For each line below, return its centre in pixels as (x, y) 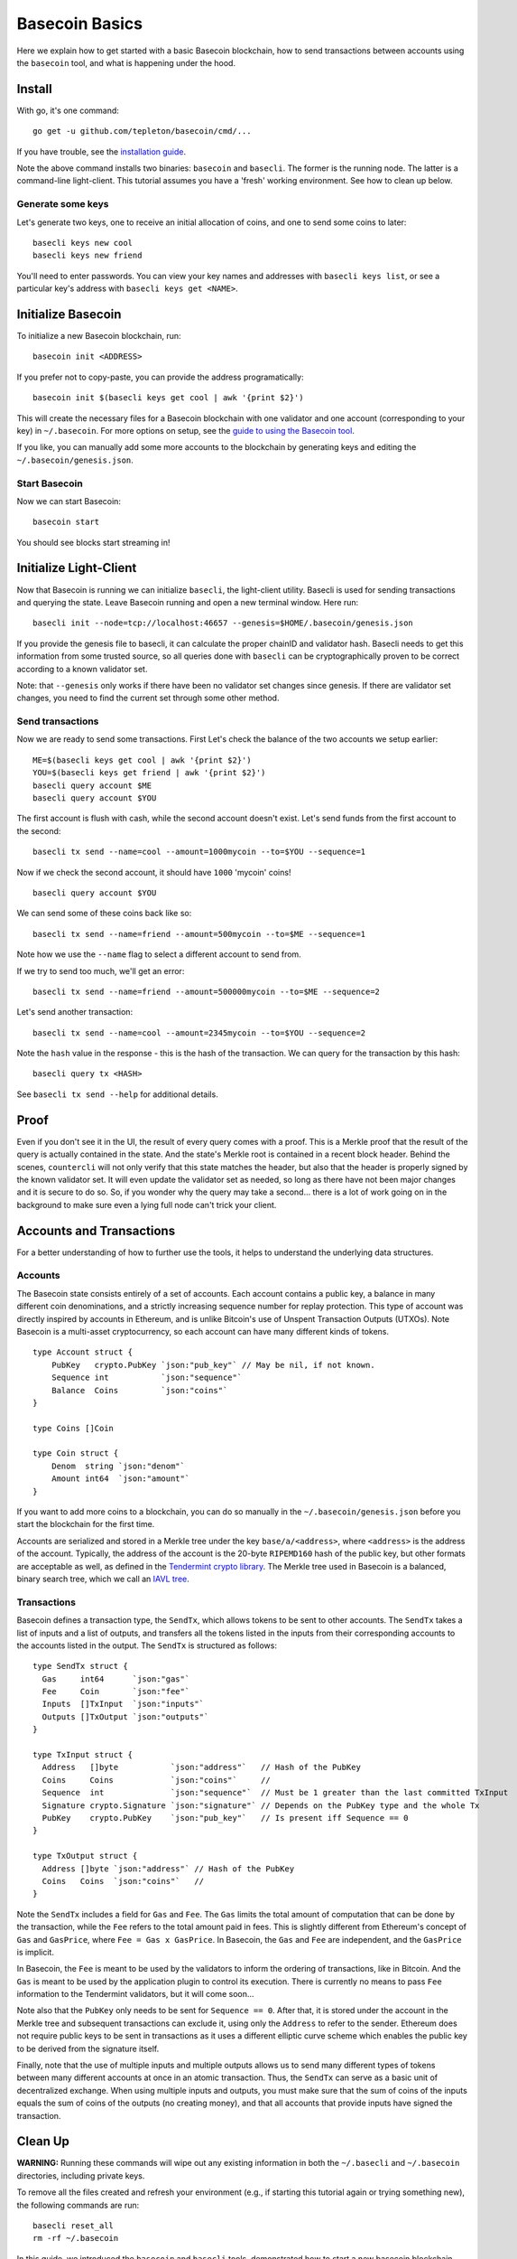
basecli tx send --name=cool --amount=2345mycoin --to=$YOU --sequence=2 (199, 1033)
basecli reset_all (74, 2226)
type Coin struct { (76, 1453)
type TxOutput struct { (85, 1856)
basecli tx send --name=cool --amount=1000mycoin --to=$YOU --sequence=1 (199, 852)
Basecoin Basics (80, 23)
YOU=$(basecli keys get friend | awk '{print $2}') (149, 773)
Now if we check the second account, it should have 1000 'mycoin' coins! (154, 872)
